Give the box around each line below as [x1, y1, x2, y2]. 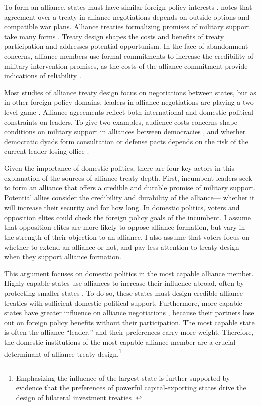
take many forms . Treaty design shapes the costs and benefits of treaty [4, 31, 224, 41]
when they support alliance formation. [4, 251, 121, 262]
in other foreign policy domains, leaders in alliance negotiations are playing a [4, 97, 241, 107]
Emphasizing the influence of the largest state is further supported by [16, 372, 230, 383]
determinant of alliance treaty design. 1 [4, 347, 122, 359]
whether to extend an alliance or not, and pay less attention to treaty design [4, 241, 239, 252]
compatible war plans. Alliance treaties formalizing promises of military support [4, 21, 250, 32]
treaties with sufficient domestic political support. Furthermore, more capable [4, 297, 242, 308]
